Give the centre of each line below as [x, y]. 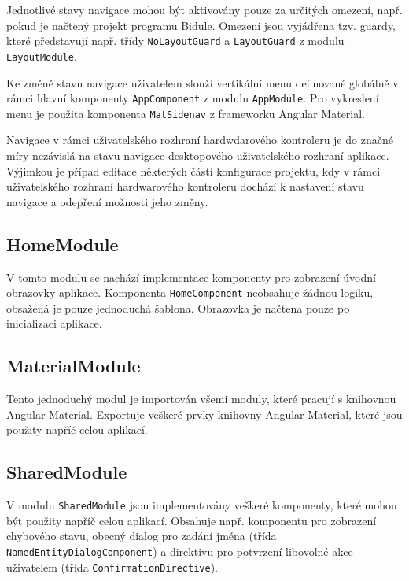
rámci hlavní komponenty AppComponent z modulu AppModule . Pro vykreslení [193, 98]
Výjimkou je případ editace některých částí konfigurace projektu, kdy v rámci [193, 170]
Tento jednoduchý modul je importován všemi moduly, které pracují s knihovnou [201, 399]
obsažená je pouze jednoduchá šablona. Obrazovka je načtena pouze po [178, 307]
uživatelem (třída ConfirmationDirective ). [112, 566]
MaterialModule [74, 366]
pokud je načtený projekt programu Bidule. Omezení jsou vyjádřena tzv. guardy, [201, 25]
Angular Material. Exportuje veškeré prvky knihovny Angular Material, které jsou [204, 414]
